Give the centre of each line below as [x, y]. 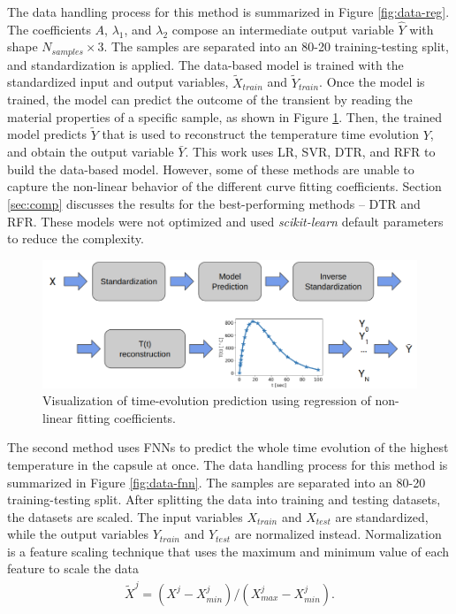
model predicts [47, 134]
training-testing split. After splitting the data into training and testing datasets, [224, 499]
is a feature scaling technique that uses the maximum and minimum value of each [228, 551]
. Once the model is [372, 82]
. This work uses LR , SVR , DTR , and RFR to [310, 152]
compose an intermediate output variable [283, 29]
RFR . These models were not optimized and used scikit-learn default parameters [225, 221]
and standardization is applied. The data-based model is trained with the [205, 64]
